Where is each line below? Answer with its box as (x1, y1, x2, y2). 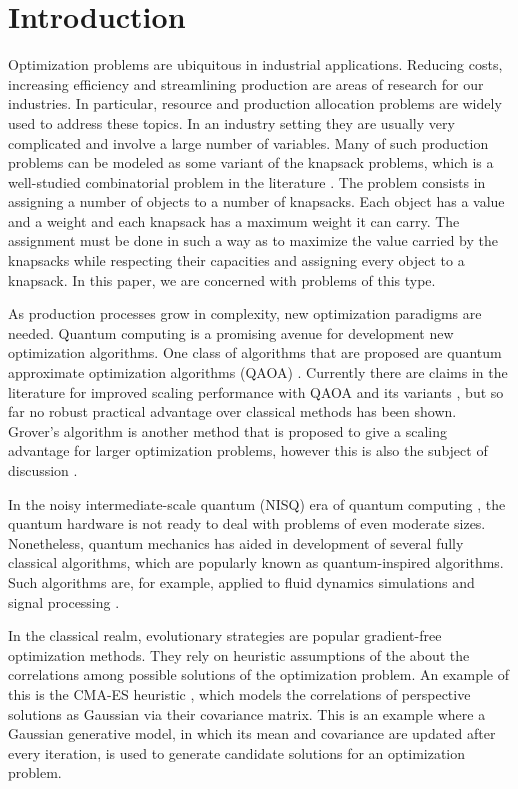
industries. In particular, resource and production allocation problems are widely (8, 93, 502, 114)
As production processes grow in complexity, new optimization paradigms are (8, 303, 482, 324)
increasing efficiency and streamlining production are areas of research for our (8, 73, 484, 94)
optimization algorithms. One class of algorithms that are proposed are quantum (8, 342, 502, 363)
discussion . (8, 460, 78, 480)
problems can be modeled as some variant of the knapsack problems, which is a (8, 152, 494, 173)
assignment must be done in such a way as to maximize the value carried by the (8, 230, 498, 251)
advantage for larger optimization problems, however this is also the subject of (8, 440, 488, 461)
